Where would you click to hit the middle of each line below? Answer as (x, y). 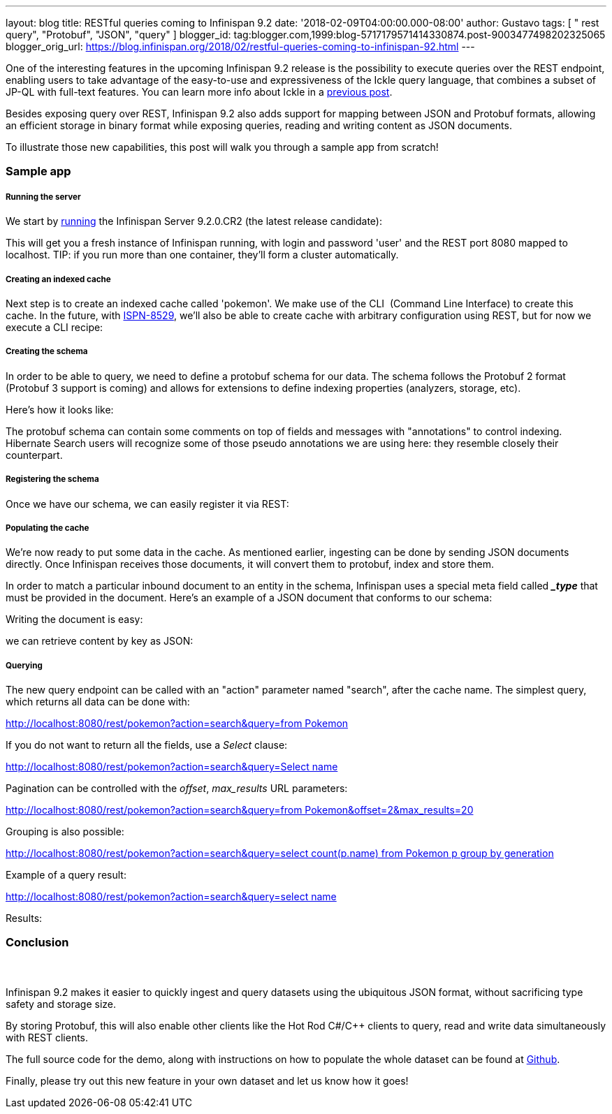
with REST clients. (47, 1038)
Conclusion (37, 943)
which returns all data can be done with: (98, 702)
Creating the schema (47, 352)
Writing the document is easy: (74, 620)
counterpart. (34, 455)
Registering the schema (52, 479)
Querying (24, 665)
